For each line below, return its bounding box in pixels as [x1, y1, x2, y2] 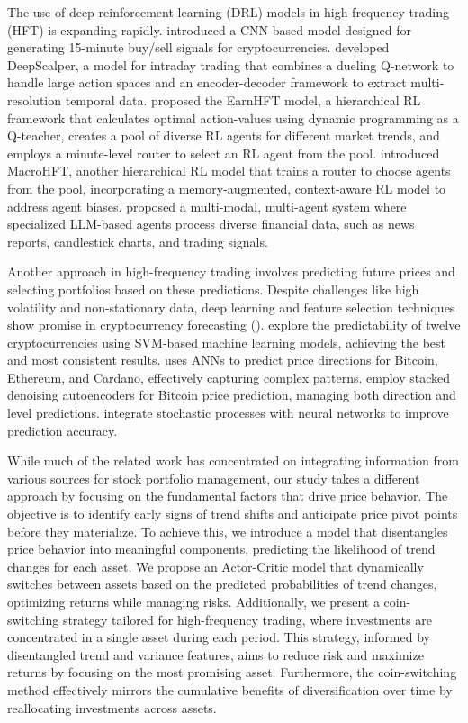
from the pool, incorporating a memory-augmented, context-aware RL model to [7, 178, 446, 197]
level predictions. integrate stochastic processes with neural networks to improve [7, 403, 449, 422]
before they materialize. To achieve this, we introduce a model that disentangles [7, 521, 448, 540]
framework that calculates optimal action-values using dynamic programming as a [7, 108, 459, 127]
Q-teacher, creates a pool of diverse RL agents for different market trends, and [7, 126, 440, 145]
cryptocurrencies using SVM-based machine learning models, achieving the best [7, 332, 446, 351]
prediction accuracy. [7, 420, 118, 439]
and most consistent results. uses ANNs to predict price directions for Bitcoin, [7, 350, 438, 369]
